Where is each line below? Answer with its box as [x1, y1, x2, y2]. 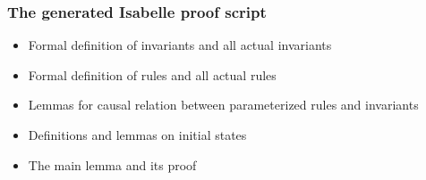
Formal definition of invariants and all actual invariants [28, 36, 332, 54]
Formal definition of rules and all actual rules [28, 65, 277, 84]
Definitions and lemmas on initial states [28, 126, 247, 143]
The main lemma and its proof [28, 155, 197, 174]
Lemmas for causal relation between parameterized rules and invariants [28, 95, 419, 114]
